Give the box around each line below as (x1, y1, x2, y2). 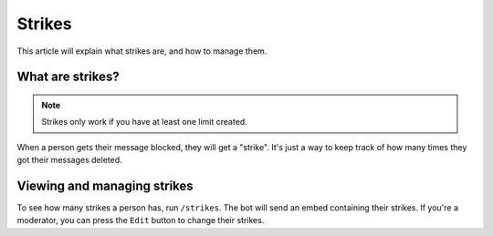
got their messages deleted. (16, 155, 122, 166)
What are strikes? (16, 69, 120, 85)
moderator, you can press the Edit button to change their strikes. (16, 215, 265, 226)
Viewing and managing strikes (16, 178, 194, 193)
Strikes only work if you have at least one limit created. (41, 117, 248, 128)
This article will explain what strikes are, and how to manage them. (16, 46, 267, 56)
